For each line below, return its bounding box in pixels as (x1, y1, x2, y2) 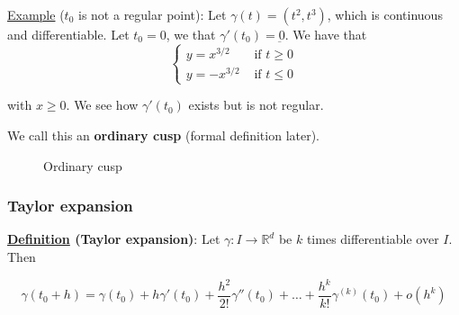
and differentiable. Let (7, 25, 130, 43)
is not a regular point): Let (78, 5, 227, 23)
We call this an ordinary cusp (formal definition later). (7, 125, 320, 144)
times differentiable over (306, 229, 439, 248)
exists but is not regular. (188, 95, 324, 114)
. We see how (66, 95, 139, 114)
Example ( (7, 5, 65, 23)
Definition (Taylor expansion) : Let (7, 229, 220, 248)
